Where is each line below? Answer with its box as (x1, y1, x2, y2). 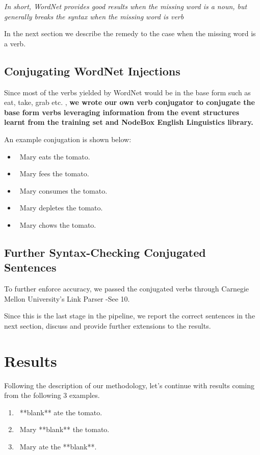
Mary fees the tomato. (19, 168, 89, 179)
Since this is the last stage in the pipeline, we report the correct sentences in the (4, 310, 255, 321)
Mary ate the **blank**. (19, 441, 97, 451)
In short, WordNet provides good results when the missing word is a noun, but (4, 1, 247, 11)
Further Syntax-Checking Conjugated (4, 244, 206, 260)
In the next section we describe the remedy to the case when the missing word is (4, 28, 256, 39)
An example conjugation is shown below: (4, 133, 132, 144)
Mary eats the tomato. (19, 151, 90, 162)
